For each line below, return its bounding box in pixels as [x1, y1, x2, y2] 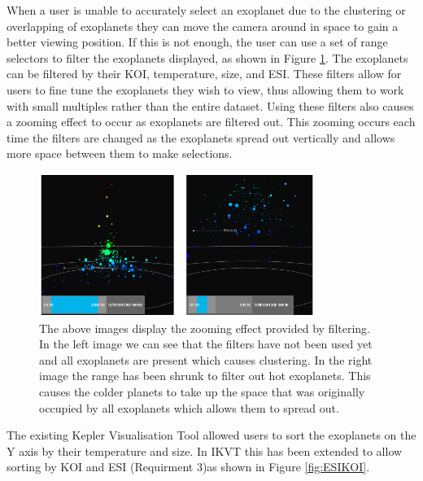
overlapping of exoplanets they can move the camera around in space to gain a [7, 17, 399, 34]
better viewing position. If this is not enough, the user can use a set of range [7, 33, 388, 50]
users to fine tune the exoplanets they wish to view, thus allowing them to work [7, 81, 404, 98]
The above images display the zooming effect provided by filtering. [39, 319, 370, 336]
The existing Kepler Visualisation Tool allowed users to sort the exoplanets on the [7, 426, 416, 444]
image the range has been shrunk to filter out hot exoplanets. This [39, 367, 371, 384]
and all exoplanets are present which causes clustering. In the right [39, 351, 373, 368]
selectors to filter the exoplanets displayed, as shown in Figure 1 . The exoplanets [7, 49, 408, 66]
